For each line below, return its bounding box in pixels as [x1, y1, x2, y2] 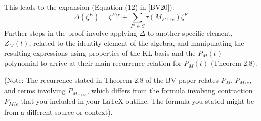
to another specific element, [147, 28, 233, 38]
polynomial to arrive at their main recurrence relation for [4, 57, 182, 68]
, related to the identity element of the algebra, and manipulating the [29, 38, 244, 48]
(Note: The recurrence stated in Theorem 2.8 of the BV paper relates [4, 74, 219, 85]
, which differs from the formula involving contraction [86, 85, 253, 96]
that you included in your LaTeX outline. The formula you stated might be [21, 96, 254, 106]
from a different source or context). [4, 106, 113, 117]
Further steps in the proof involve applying [4, 28, 137, 38]
